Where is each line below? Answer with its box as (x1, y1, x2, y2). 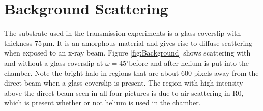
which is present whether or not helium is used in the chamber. (4, 97, 201, 108)
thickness (4, 37, 33, 48)
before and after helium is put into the (129, 57, 249, 68)
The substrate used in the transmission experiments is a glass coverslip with (4, 27, 241, 38)
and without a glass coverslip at (4, 57, 103, 68)
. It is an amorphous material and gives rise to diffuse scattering (52, 37, 253, 48)
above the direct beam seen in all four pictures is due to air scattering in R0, (4, 87, 244, 98)
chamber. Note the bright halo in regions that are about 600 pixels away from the (4, 67, 259, 78)
